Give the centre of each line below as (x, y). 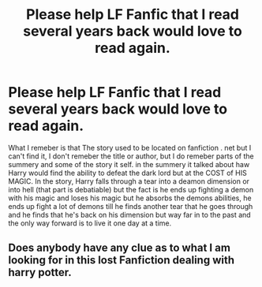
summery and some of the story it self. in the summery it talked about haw (129, 164)
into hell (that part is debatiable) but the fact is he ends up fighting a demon (131, 189)
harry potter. (40, 272)
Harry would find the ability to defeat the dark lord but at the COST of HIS (127, 173)
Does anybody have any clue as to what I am (120, 248)
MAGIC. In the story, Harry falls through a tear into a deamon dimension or (129, 181)
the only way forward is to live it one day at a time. (90, 223)
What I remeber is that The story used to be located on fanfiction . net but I (130, 147)
